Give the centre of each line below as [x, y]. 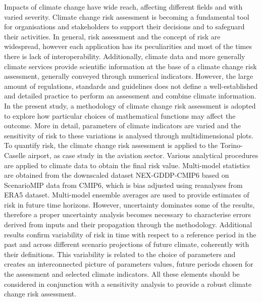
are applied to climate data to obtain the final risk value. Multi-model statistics [127, 165]
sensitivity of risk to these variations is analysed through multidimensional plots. [129, 135]
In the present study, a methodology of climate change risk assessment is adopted [130, 105]
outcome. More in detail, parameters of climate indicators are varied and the [122, 125]
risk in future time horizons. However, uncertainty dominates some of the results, [129, 204]
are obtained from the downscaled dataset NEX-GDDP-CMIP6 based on [117, 175]
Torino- [231, 145]
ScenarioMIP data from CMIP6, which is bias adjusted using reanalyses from [123, 185]
